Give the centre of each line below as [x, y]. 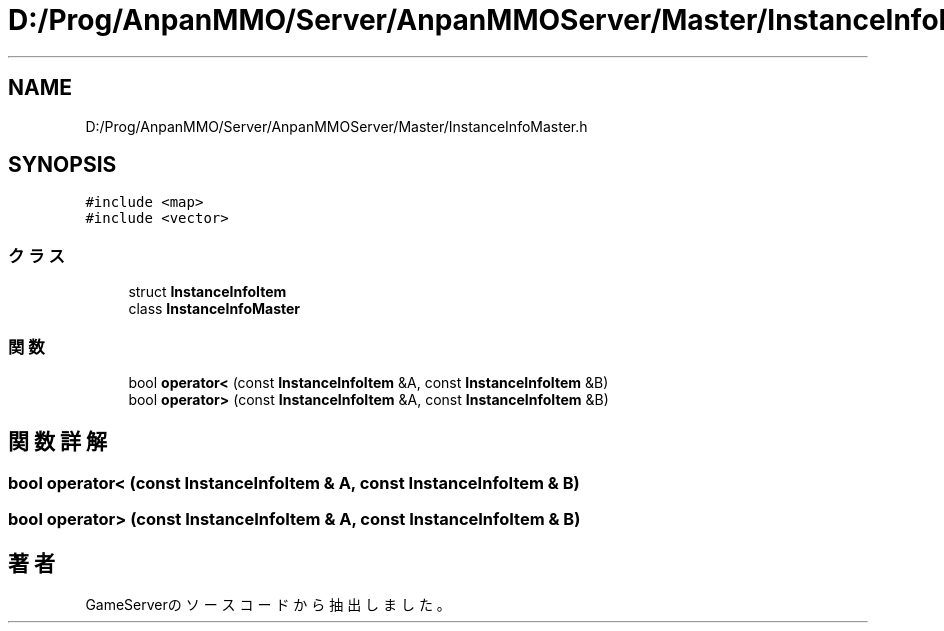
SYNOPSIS [62, 165]
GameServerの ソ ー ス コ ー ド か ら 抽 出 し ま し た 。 [268, 604]
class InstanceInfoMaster [214, 309]
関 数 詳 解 [57, 442]
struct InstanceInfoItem [207, 292]
